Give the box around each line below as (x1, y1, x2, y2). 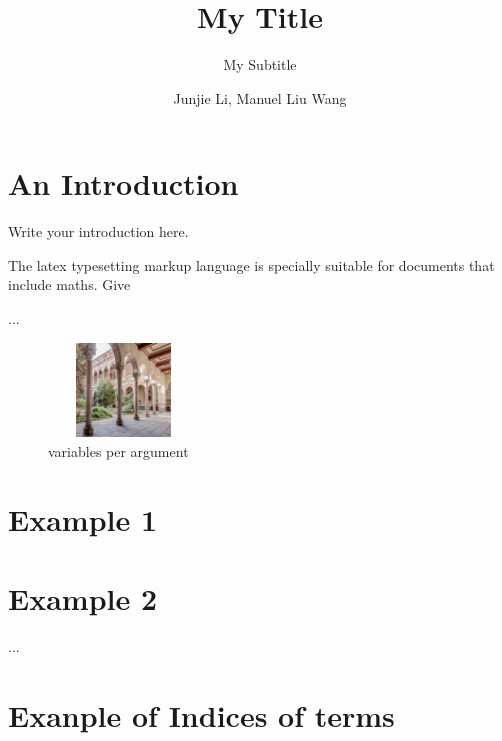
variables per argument (48, 440, 189, 461)
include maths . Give (8, 274, 131, 295)
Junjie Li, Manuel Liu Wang (173, 87, 347, 108)
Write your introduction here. (8, 221, 189, 242)
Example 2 (8, 577, 158, 618)
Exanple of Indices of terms (8, 694, 395, 735)
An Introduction (8, 163, 239, 204)
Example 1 (8, 499, 158, 540)
